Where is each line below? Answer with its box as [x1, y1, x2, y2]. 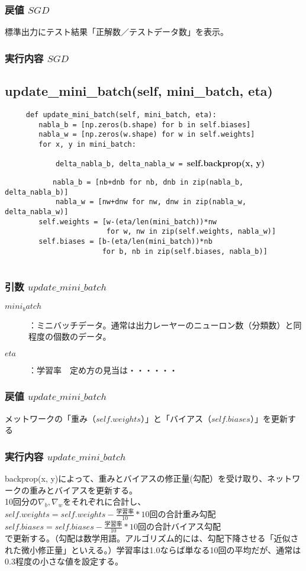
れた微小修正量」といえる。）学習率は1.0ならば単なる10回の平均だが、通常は [5, 543, 301, 556]
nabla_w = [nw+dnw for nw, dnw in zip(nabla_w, [55, 198, 247, 207]
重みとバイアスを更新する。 [29, 483, 137, 496]
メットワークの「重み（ [5, 412, 96, 424]
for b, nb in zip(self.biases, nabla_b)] [102, 247, 268, 256]
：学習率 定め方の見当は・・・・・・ [28, 363, 178, 376]
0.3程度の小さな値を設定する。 [5, 555, 123, 567]
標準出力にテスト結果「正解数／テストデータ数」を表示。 [5, 25, 228, 38]
